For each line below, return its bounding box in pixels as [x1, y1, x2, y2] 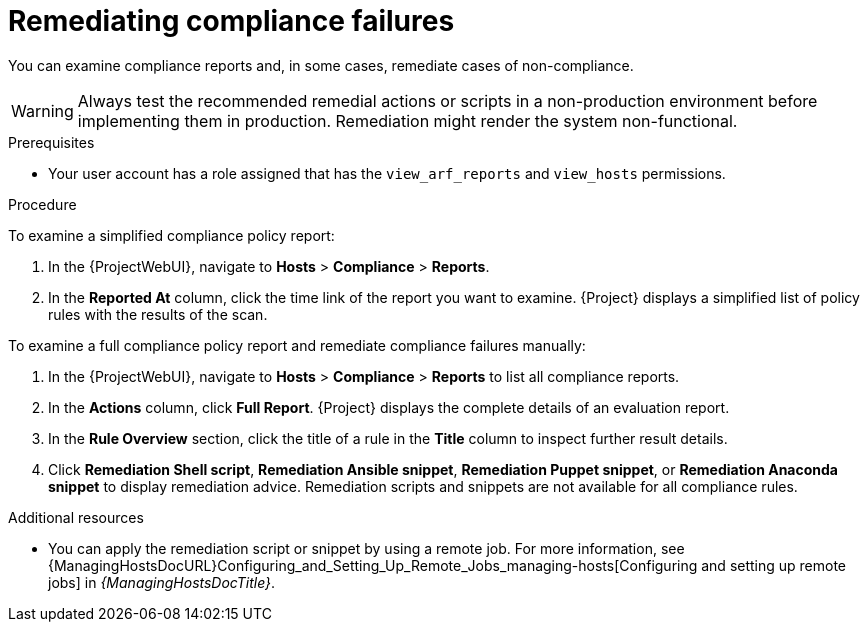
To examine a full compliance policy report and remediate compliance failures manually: [8, 336, 586, 354]
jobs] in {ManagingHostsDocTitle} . [48, 573, 276, 591]
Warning [11, 100, 74, 121]
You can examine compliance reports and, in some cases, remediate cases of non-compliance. [8, 56, 634, 74]
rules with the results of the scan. [48, 305, 268, 323]
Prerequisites [8, 133, 95, 151]
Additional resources [8, 508, 144, 526]
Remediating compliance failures [8, 4, 455, 38]
